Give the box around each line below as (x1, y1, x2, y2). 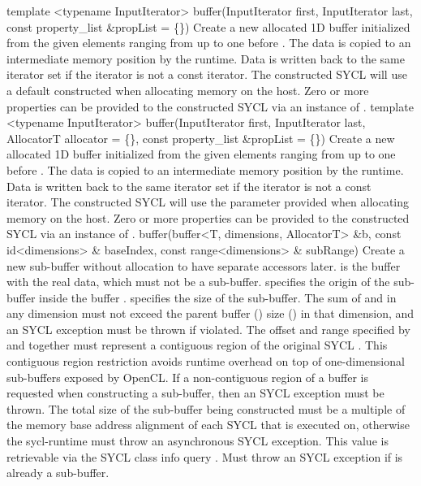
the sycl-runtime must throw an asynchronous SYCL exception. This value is (6, 432, 389, 449)
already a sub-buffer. (6, 464, 110, 481)
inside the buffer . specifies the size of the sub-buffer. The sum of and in (39, 289, 397, 306)
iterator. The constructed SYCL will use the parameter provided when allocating (6, 193, 410, 210)
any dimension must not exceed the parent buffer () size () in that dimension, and (6, 305, 415, 322)
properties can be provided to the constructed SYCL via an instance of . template (6, 98, 414, 115)
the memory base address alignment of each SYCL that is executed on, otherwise (6, 416, 410, 433)
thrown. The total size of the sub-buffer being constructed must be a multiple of (6, 400, 406, 417)
